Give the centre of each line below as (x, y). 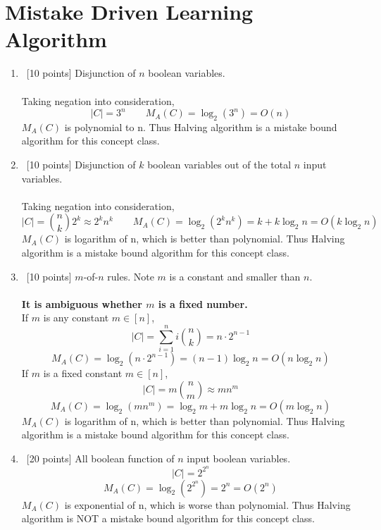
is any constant (76, 318)
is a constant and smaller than (235, 276)
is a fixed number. (203, 303)
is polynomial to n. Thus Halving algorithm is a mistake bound (201, 127)
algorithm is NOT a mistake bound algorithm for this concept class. (168, 518)
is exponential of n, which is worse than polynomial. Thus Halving (207, 504)
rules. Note (131, 276)
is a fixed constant (83, 373)
